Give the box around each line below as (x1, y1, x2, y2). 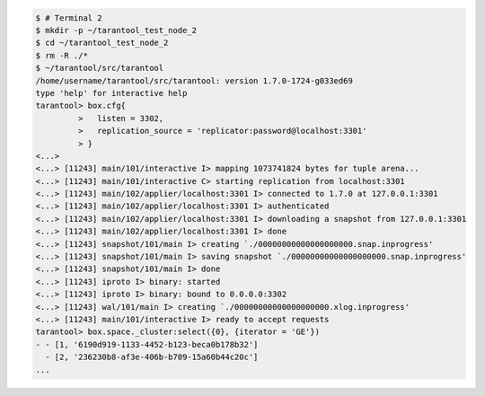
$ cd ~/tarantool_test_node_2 (35, 38, 169, 48)
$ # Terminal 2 (35, 13, 102, 22)
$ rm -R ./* (35, 50, 89, 60)
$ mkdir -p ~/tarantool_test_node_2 (35, 25, 198, 35)
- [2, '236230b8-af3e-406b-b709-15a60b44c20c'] (45, 352, 259, 363)
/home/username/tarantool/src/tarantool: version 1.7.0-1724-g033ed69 (35, 75, 354, 85)
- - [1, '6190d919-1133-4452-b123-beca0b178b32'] (35, 339, 259, 349)
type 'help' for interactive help (35, 88, 188, 98)
